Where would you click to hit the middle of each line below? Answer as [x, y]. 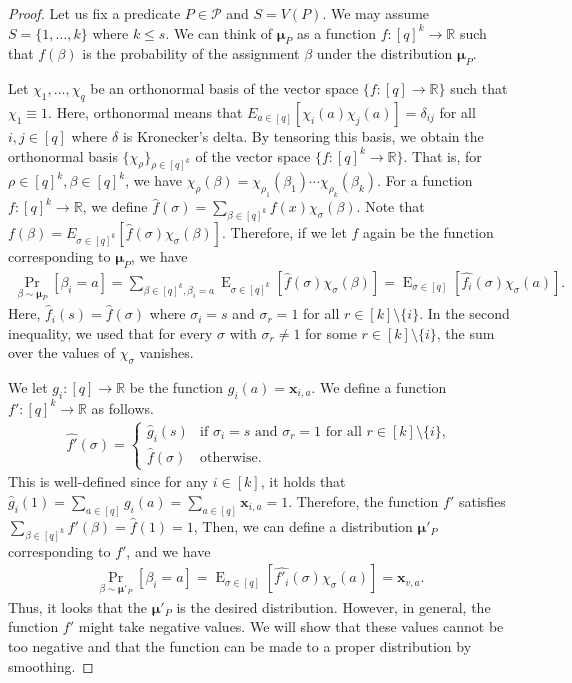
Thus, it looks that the [77, 606]
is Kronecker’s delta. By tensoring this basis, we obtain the [303, 135]
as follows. [122, 407]
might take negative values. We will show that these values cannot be [291, 626]
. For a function [425, 180]
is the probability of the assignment [191, 53]
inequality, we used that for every [110, 332]
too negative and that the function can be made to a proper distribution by [240, 646]
